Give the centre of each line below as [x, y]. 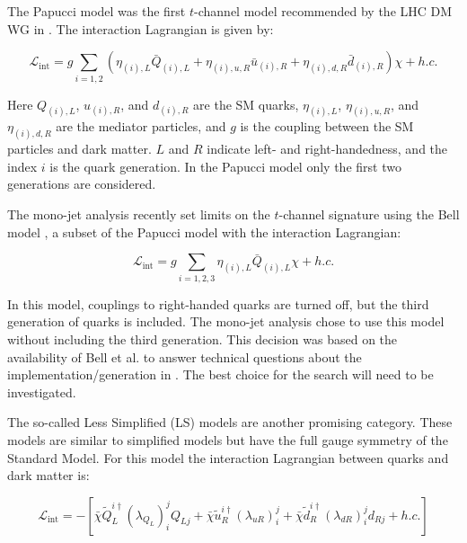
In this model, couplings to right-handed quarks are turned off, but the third [218, 303]
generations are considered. [82, 184]
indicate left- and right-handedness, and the [327, 149]
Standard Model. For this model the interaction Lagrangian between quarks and [228, 457]
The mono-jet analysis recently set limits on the [139, 214]
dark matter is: [48, 475]
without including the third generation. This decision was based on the [203, 338]
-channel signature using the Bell [369, 214]
